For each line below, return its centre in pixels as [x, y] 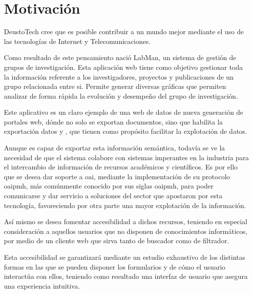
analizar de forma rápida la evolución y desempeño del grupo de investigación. [121, 95]
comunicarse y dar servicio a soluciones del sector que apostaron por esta [113, 196]
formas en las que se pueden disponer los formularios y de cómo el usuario [115, 266]
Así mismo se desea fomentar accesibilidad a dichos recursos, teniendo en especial [126, 221]
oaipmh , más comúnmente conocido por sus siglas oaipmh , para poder [109, 186]
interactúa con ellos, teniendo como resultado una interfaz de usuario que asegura [126, 276]
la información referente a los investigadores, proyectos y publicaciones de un [119, 76]
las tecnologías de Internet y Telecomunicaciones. [77, 41]
